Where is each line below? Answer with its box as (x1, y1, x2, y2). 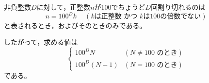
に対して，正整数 (36, 2, 91, 12)
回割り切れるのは (151, 2, 206, 12)
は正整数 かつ (94, 13, 138, 20)
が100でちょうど (94, 2, 145, 12)
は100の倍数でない (143, 13, 201, 20)
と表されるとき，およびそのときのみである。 (4, 20, 146, 31)
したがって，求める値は (4, 36, 78, 47)
